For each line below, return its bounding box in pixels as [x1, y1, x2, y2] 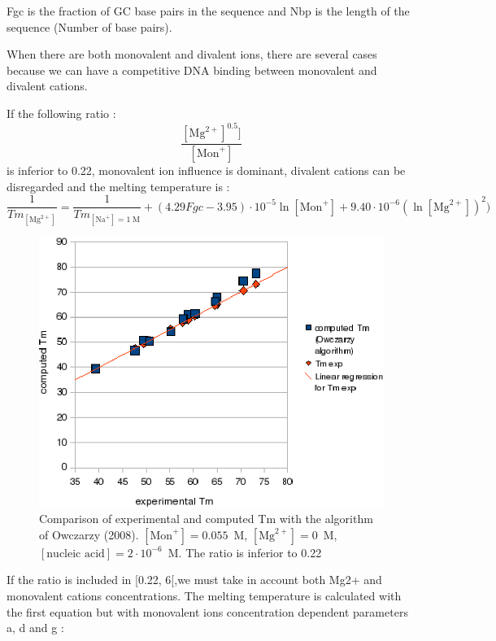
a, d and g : [7, 619, 64, 636]
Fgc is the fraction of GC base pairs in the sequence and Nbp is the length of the [7, 2, 410, 19]
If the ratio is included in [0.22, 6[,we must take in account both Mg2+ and [7, 571, 382, 588]
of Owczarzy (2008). [39, 525, 139, 543]
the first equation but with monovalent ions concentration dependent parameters [7, 603, 408, 620]
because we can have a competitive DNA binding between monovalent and [7, 61, 377, 78]
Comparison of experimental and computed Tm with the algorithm [39, 510, 373, 527]
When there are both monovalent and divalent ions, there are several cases [7, 46, 377, 63]
